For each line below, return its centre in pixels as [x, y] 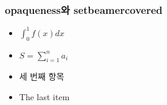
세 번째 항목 [42, 76]
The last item [44, 96]
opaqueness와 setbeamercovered [84, 9]
